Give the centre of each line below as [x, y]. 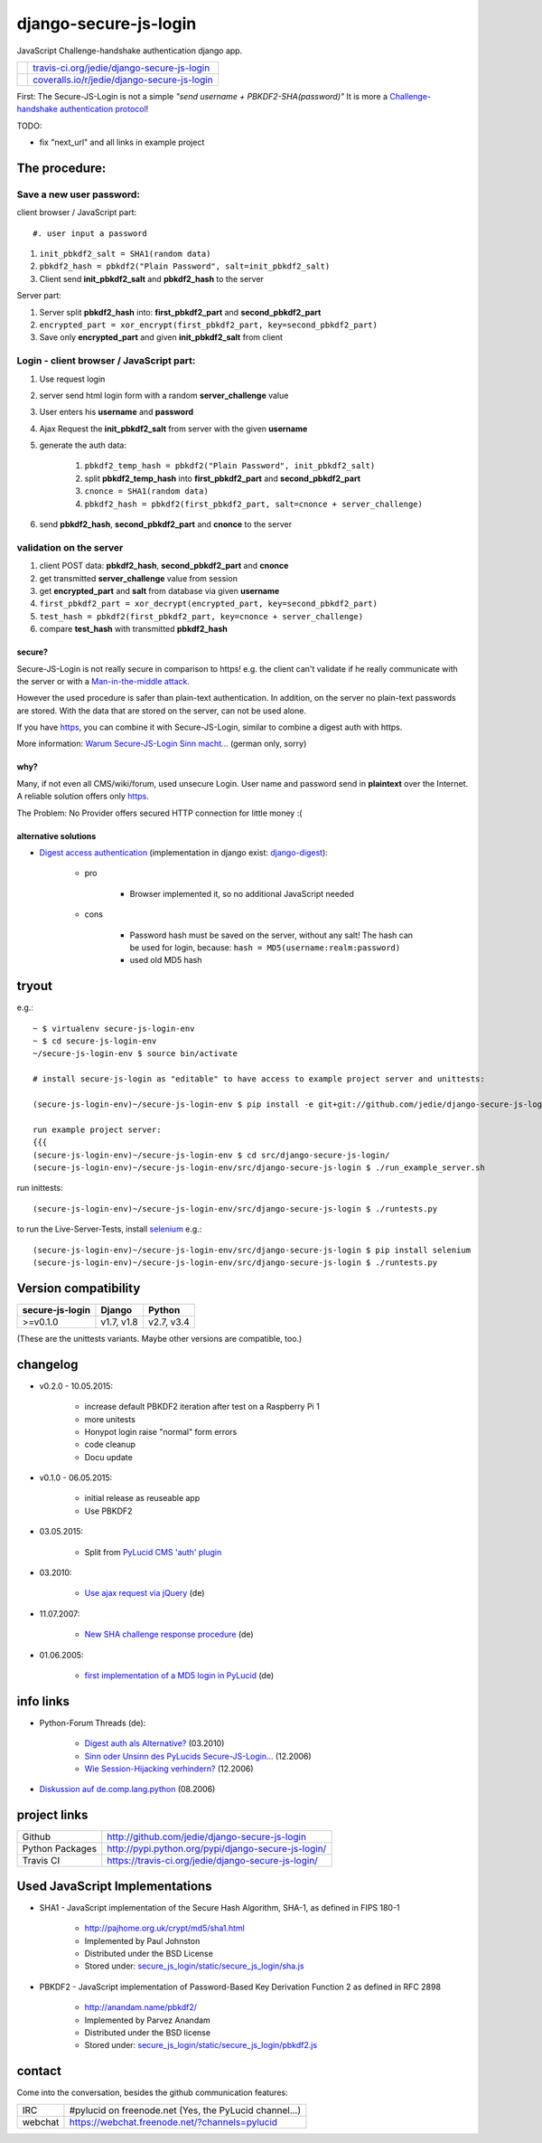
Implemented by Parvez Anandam [148, 2020]
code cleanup [110, 1444]
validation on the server [70, 547]
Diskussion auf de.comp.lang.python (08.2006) [127, 1789]
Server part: [39, 296]
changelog [47, 1364]
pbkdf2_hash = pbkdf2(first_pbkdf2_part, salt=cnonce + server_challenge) [254, 504]
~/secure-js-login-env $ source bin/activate [135, 1054]
